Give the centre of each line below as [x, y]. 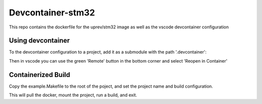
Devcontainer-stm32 [52, 13]
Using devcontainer [39, 41]
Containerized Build [40, 75]
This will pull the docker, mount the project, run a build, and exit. [73, 95]
